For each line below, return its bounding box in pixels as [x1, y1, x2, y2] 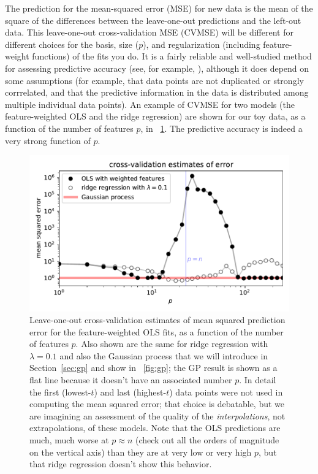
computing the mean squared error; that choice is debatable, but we [29, 397, 285, 410]
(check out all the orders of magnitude [135, 434, 279, 446]
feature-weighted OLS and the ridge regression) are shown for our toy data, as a [5, 110, 306, 123]
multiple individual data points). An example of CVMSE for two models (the [5, 97, 295, 110]
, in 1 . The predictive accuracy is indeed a [140, 121, 303, 134]
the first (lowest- [29, 385, 91, 398]
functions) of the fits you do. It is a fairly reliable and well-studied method [32, 50, 312, 63]
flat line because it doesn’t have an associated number [29, 373, 232, 386]
